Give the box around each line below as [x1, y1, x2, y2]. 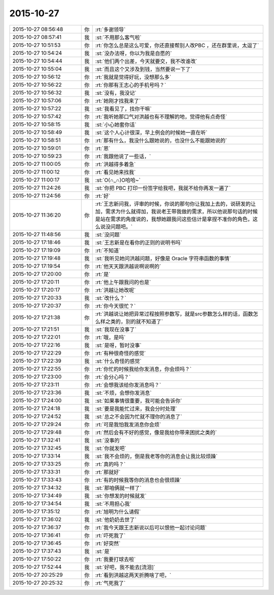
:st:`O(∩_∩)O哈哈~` [95, 177, 141, 184]
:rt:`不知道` [95, 247, 121, 254]
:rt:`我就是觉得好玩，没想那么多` [95, 74, 172, 81]
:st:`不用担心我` [95, 500, 131, 507]
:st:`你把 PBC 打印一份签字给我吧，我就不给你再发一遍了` [95, 184, 231, 191]
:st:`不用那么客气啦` [95, 33, 142, 41]
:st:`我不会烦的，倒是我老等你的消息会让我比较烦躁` [95, 452, 218, 460]
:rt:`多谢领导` [95, 26, 126, 33]
